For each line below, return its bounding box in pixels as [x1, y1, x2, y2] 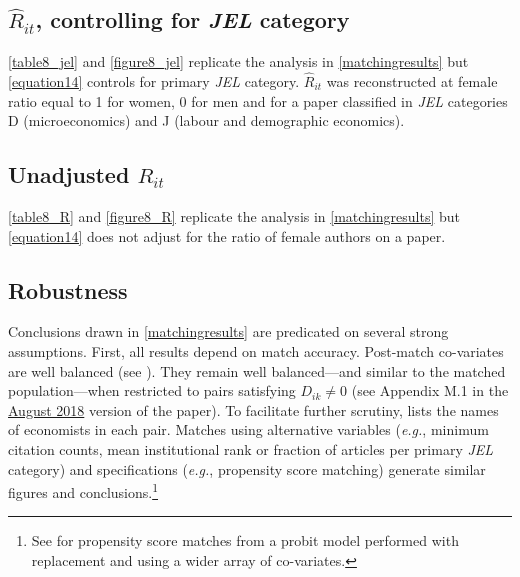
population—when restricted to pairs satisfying [8, 380, 296, 401]
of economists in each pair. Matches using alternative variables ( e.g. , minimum [8, 419, 489, 440]
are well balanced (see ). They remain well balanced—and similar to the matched [8, 360, 506, 381]
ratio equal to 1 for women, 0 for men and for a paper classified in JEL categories [8, 90, 508, 111]
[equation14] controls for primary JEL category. [8, 71, 300, 92]
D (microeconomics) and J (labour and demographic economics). [8, 110, 405, 131]
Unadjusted [8, 159, 130, 190]
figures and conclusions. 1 [8, 479, 159, 502]
